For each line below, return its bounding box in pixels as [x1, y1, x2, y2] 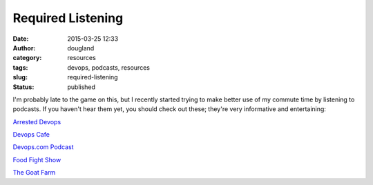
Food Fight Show [12, 155, 61, 164]
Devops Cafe [12, 130, 50, 139]
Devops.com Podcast [12, 143, 74, 151]
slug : [12, 73, 28, 81]
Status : [12, 83, 35, 91]
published [67, 83, 96, 91]
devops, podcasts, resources [67, 63, 150, 72]
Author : [12, 43, 36, 52]
